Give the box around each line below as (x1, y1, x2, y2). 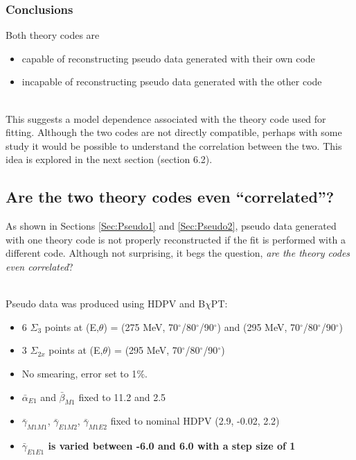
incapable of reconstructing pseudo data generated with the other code (21, 74, 322, 89)
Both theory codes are (6, 28, 100, 42)
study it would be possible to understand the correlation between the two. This (6, 138, 342, 153)
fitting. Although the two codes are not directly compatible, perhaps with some (6, 125, 342, 139)
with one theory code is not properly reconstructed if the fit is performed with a (6, 232, 346, 246)
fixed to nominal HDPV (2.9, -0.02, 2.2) (110, 414, 280, 428)
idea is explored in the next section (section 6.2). (6, 152, 213, 167)
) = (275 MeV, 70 (103, 319, 179, 334)
